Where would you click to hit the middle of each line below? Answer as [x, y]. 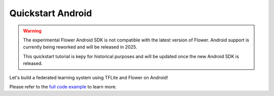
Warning [32, 31]
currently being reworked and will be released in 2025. [80, 47]
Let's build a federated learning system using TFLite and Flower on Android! [89, 77]
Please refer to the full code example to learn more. [63, 86]
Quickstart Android [51, 13]
